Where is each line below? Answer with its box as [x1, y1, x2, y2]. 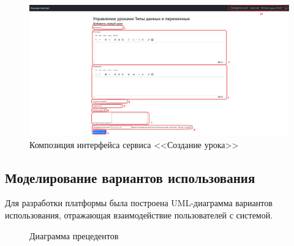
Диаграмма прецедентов [29, 229, 119, 242]
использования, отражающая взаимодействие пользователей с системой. [5, 209, 273, 222]
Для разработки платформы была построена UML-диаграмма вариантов [5, 196, 273, 209]
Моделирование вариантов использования [5, 168, 255, 187]
